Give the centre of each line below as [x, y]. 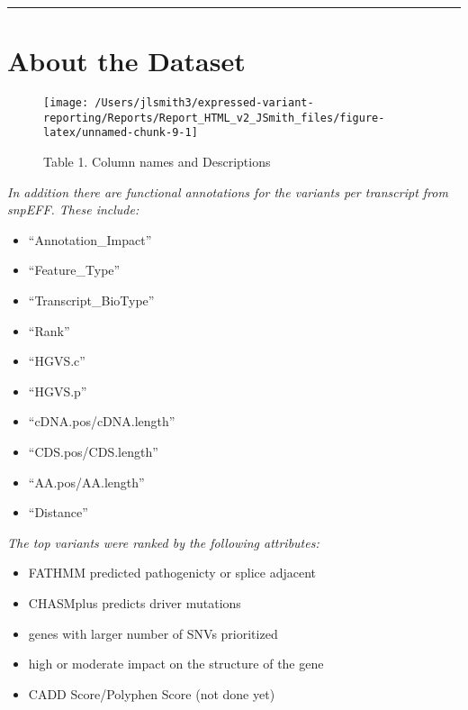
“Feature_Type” [74, 270]
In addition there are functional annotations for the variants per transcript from [228, 191]
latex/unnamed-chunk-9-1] [121, 133]
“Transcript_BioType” [91, 300]
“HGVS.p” [58, 391]
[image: [66, 103]
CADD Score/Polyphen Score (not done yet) [152, 693]
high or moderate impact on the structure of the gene [176, 664]
